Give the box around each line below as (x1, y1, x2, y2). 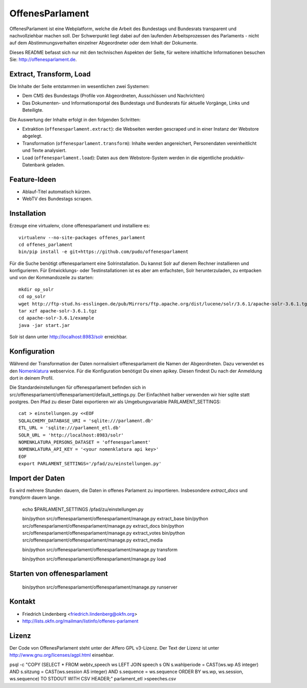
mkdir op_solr (18, 286, 54, 292)
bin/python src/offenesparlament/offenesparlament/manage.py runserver (22, 584, 178, 590)
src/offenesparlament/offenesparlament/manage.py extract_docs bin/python (22, 523, 184, 529)
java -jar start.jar (18, 322, 70, 328)
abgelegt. (22, 133, 42, 139)
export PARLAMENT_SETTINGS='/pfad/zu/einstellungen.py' (18, 461, 162, 467)
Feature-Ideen (9, 175, 56, 184)
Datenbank (22, 161, 46, 168)
